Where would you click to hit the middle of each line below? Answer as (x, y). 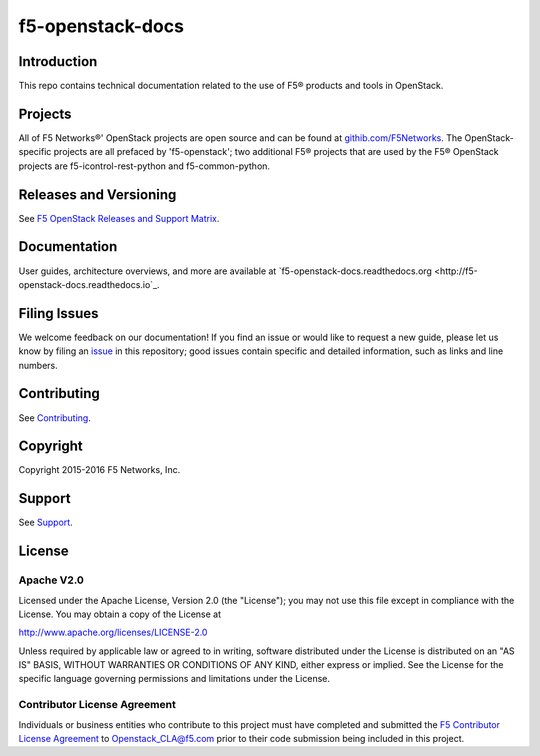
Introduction (58, 61)
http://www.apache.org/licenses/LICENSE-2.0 (113, 632)
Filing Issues (58, 313)
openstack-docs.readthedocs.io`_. (89, 284)
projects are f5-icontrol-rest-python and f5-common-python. (144, 166)
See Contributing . (55, 417)
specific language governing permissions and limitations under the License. (174, 679)
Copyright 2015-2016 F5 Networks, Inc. (99, 470)
